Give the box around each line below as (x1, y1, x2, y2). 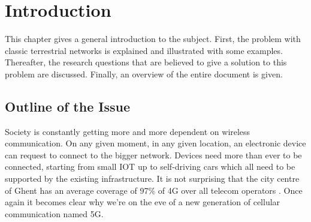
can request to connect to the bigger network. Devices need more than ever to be (5, 148, 302, 161)
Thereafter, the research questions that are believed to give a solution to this (5, 56, 287, 68)
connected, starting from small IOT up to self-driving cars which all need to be (5, 160, 295, 173)
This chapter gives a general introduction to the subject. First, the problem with (5, 32, 301, 45)
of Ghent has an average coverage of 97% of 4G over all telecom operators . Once (5, 184, 303, 196)
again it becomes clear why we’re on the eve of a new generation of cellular (5, 196, 280, 208)
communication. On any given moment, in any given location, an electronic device (5, 137, 306, 149)
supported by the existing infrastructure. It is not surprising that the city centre (5, 172, 300, 185)
